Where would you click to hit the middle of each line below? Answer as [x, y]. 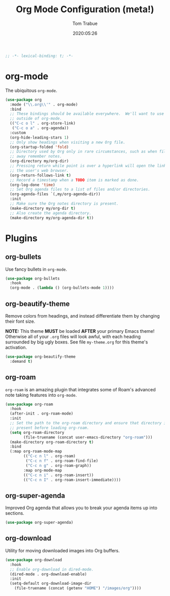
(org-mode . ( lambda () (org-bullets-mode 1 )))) [62, 288]
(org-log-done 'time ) [33, 185]
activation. [16, 347]
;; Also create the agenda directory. [51, 213]
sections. [15, 513]
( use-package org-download [34, 560]
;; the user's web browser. [39, 170]
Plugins [22, 238]
